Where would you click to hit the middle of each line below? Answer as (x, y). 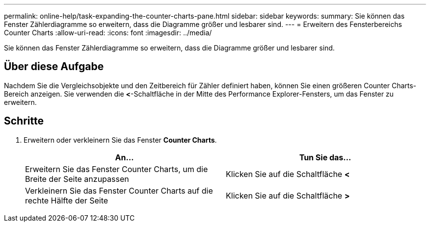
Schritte (24, 121)
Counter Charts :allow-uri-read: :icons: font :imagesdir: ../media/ (108, 33)
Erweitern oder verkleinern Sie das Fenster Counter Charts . (120, 140)
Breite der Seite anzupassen (77, 179)
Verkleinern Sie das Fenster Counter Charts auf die (119, 190)
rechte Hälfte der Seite (67, 200)
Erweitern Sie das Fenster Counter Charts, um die (117, 169)
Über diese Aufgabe (54, 67)
